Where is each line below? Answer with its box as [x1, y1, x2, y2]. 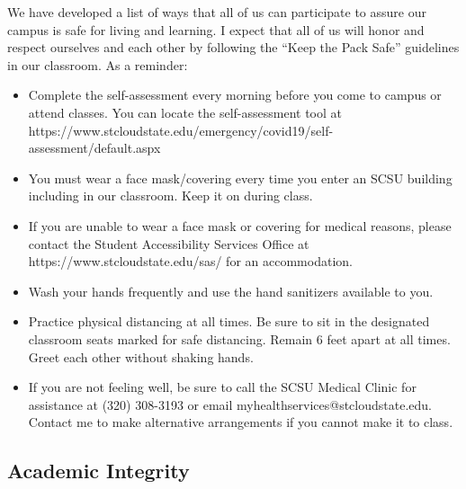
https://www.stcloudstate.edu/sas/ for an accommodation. [28, 252, 353, 271]
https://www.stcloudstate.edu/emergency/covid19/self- [28, 120, 334, 139]
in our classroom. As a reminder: [7, 55, 188, 74]
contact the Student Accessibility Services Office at [28, 234, 309, 253]
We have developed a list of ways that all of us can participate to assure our [7, 3, 426, 21]
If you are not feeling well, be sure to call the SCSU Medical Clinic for [28, 378, 417, 396]
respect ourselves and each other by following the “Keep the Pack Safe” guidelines [7, 38, 460, 57]
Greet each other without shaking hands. [28, 347, 254, 366]
